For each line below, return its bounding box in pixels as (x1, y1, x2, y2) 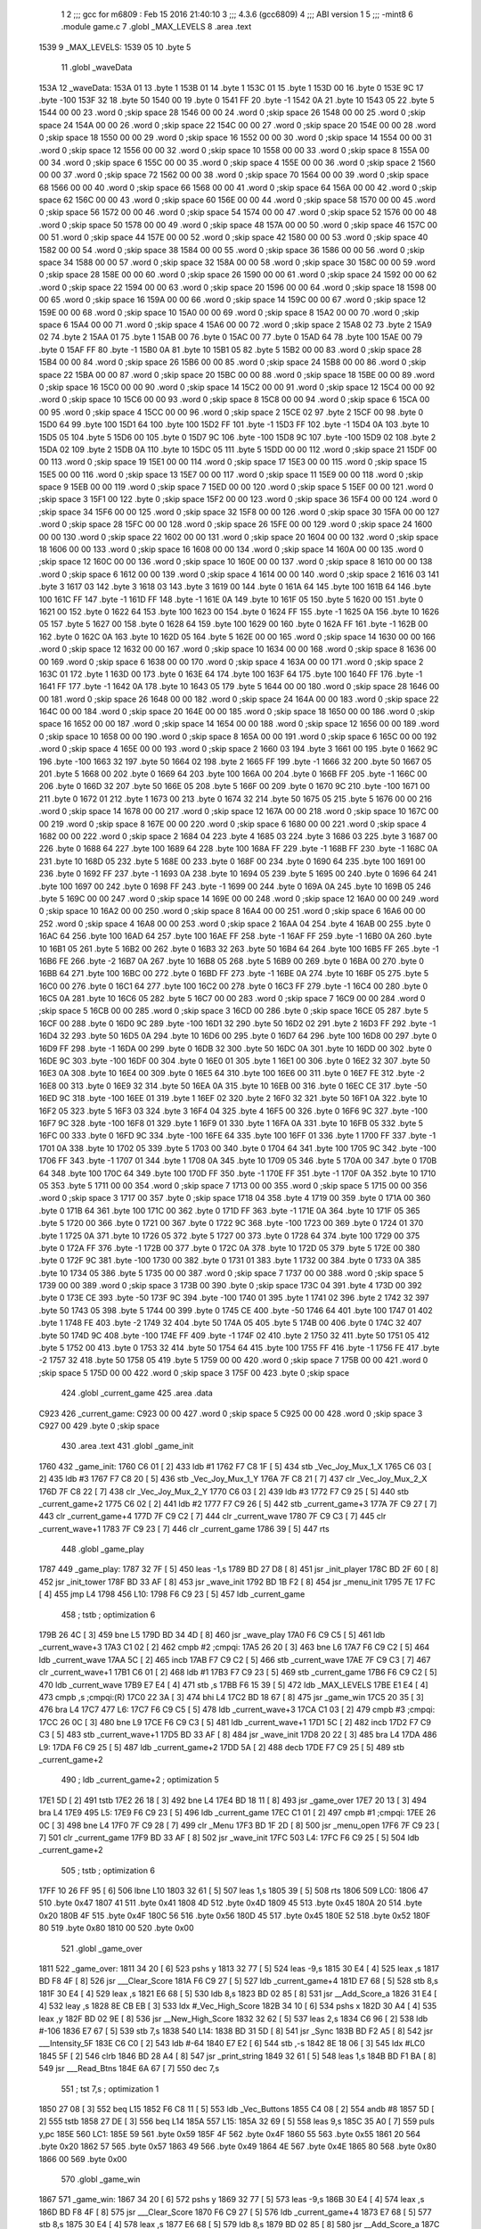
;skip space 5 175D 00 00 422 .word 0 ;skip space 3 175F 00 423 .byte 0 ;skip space (38, 1367, 350, 1378)
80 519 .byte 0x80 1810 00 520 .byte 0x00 (38, 1922, 195, 1934)
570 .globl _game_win (61, 2174, 141, 2184)
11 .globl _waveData (61, 62, 133, 73)
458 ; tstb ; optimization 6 (61, 1609, 156, 1620)
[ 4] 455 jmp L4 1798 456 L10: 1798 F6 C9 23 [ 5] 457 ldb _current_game (38, 1589, 306, 1600)
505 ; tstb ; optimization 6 (61, 1864, 156, 1876)
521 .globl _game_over (61, 1943, 143, 1953)
